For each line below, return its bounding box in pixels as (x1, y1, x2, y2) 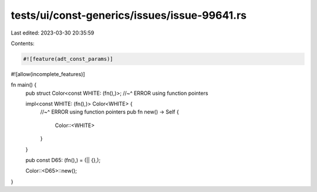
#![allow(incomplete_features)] (11, 70, 85, 77)
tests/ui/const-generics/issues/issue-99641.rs (11, 9, 247, 22)
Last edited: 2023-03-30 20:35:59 (11, 29, 95, 36)
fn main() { (11, 81, 37, 88)
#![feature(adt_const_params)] (23, 56, 114, 62)
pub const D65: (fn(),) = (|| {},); (25, 157, 101, 164)
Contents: (11, 40, 35, 47)
